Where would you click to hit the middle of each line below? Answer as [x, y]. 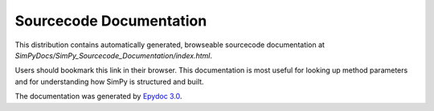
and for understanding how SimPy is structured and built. [109, 81]
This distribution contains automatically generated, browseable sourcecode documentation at [170, 45]
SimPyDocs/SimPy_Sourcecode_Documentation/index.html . [114, 55]
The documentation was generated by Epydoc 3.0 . [98, 97]
